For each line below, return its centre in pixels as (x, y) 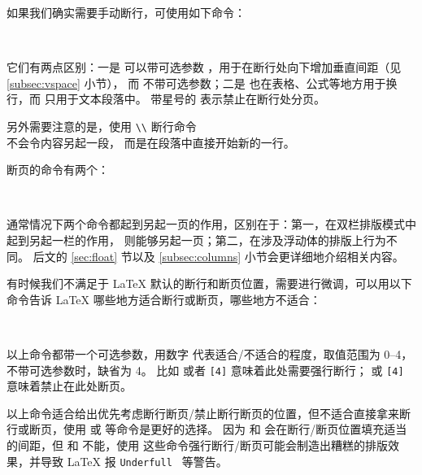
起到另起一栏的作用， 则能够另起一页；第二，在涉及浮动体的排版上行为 (196, 240)
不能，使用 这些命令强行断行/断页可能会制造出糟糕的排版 (235, 445)
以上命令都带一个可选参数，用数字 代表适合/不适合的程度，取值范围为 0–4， (210, 353)
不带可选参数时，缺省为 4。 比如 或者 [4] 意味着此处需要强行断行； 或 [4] (205, 370)
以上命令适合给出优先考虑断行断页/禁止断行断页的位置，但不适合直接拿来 (203, 413)
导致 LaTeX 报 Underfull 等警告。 (134, 461)
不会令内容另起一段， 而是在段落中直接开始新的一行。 (151, 142)
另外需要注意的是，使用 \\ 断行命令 (102, 126)
